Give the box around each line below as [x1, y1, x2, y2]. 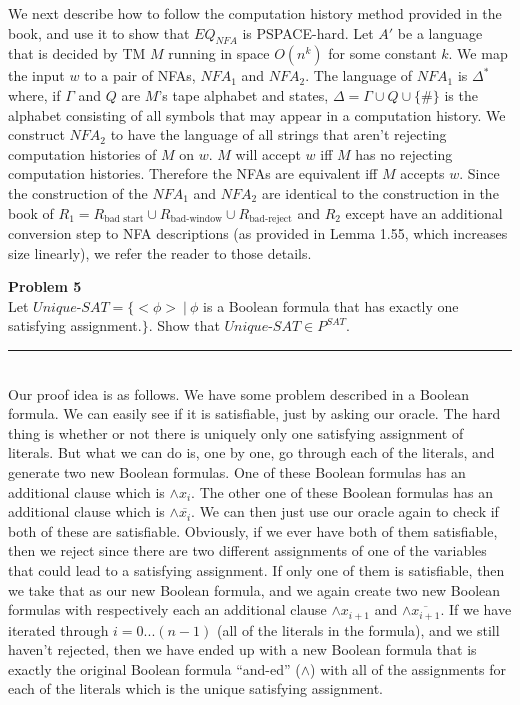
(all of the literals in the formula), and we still [216, 619, 500, 640]
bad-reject [249, 214, 292, 224]
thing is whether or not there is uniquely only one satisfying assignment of [8, 422, 464, 443]
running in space [168, 43, 270, 64]
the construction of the [8, 182, 148, 203]
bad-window [170, 214, 223, 224]
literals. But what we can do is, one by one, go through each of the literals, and [8, 442, 495, 463]
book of [8, 202, 54, 223]
